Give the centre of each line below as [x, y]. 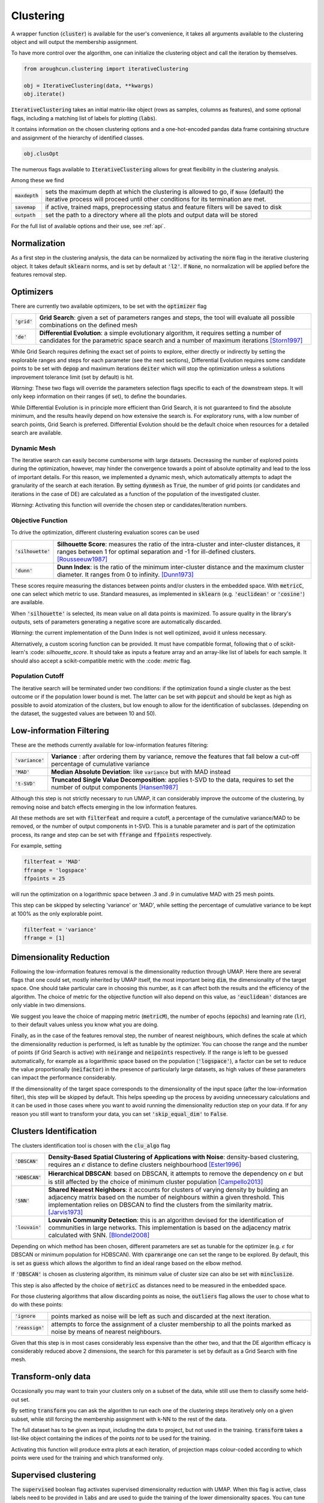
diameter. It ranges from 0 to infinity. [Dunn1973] [126, 574]
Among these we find [37, 180]
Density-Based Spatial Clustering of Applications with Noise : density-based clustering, [174, 1157]
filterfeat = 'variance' [60, 929]
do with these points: [37, 1305]
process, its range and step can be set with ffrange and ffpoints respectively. [112, 834]
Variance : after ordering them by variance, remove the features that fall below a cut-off [175, 756]
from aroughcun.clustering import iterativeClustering [106, 69]
